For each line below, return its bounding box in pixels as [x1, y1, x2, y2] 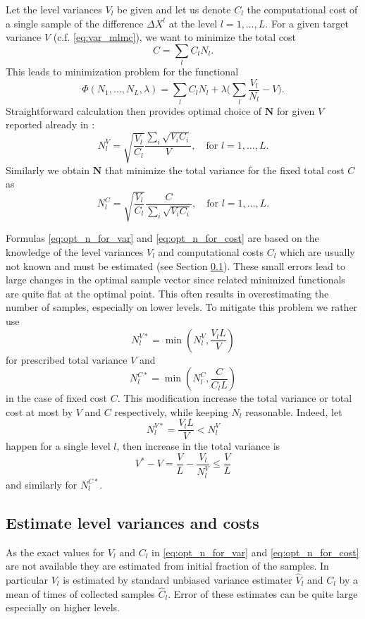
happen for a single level [6, 439, 111, 453]
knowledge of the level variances [6, 244, 144, 259]
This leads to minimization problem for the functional [6, 64, 239, 79]
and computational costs [158, 244, 264, 259]
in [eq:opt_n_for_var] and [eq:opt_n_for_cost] [151, 544, 359, 559]
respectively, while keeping [114, 404, 228, 419]
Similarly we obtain [6, 162, 90, 177]
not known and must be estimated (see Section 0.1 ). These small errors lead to [6, 258, 345, 273]
